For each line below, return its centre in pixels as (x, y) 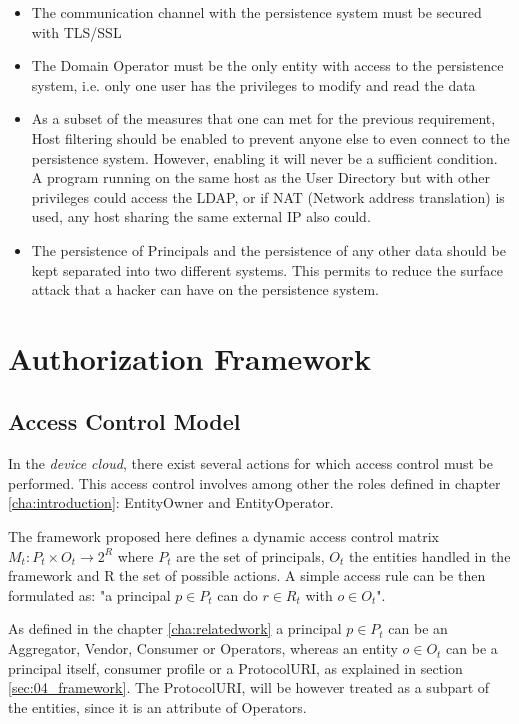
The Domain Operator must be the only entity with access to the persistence (267, 65)
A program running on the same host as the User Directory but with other (260, 177)
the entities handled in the (429, 555)
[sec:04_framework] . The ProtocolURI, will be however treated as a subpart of (249, 687)
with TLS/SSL (76, 31)
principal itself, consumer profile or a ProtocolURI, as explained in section (235, 667)
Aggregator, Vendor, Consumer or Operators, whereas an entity (203, 648)
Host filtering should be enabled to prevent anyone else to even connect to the (270, 137)
